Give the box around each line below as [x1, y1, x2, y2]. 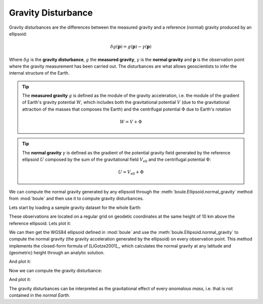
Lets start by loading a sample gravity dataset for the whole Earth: [9, 205, 141, 210]
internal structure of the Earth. [9, 70, 70, 76]
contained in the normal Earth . [9, 292, 70, 298]
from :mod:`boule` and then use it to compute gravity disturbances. [9, 195, 144, 202]
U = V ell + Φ [118, 170, 144, 176]
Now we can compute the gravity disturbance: [9, 267, 102, 273]
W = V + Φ [119, 119, 142, 125]
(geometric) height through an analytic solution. [9, 250, 105, 256]
